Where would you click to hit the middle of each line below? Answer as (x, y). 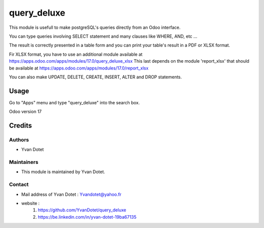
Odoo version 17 (25, 112)
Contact (19, 184)
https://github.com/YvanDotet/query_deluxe (82, 210)
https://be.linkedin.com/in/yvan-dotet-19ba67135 (87, 217)
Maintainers (24, 162)
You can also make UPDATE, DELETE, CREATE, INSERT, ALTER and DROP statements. (95, 77)
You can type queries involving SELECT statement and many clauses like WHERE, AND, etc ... (103, 36)
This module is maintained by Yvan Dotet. (63, 172)
